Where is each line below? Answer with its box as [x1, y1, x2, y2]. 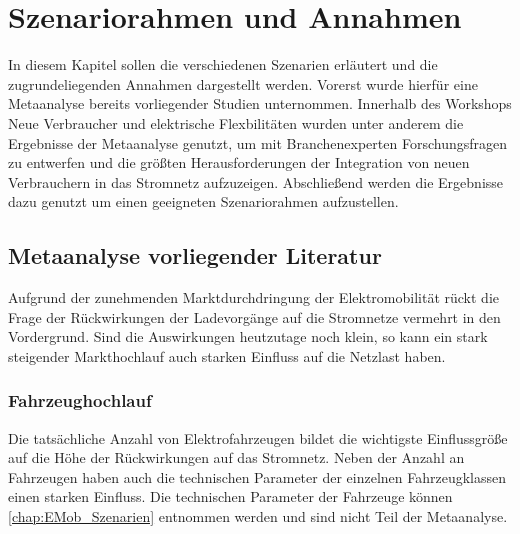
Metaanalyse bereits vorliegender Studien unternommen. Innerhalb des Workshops [8, 93, 512, 114]
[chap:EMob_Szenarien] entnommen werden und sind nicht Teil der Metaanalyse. [8, 506, 508, 527]
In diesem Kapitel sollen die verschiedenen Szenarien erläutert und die [8, 54, 438, 75]
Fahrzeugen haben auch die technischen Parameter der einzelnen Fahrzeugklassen [8, 466, 507, 487]
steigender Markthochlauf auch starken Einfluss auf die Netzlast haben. [8, 345, 446, 366]
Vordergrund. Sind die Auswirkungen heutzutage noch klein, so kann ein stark [8, 326, 488, 347]
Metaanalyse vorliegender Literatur [8, 240, 382, 271]
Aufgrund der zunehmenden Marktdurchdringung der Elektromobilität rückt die [8, 287, 500, 308]
